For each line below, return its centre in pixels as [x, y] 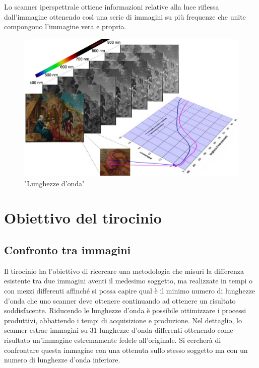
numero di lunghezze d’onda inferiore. [62, 360]
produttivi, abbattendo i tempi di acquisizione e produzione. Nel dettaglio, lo [123, 320]
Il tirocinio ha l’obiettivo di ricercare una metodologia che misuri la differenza [124, 271]
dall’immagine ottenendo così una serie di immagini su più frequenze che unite [125, 16]
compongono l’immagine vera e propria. [65, 26]
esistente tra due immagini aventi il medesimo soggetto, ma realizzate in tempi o [128, 281]
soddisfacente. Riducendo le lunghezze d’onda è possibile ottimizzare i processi [125, 310]
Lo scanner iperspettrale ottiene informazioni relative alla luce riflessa [112, 7]
